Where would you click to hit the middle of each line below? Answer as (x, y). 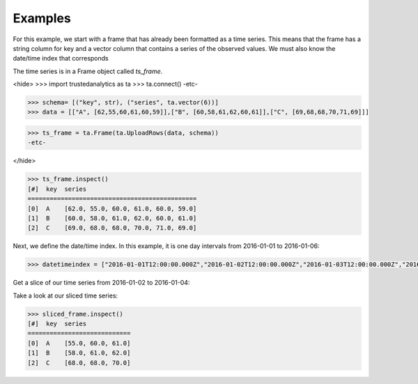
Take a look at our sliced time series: (65, 295)
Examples (42, 18)
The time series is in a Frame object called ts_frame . (88, 71)
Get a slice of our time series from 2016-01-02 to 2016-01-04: (101, 283)
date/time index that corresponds (61, 59)
